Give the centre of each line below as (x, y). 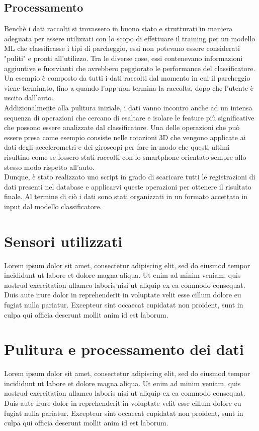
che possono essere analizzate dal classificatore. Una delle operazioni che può (122, 127)
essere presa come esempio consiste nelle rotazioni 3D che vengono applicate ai (125, 137)
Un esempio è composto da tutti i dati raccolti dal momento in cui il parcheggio (127, 78)
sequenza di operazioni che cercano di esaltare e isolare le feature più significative (129, 117)
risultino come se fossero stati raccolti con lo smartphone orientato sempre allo (125, 157)
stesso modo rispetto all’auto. (50, 167)
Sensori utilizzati (63, 241)
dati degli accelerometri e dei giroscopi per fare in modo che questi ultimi (117, 147)
